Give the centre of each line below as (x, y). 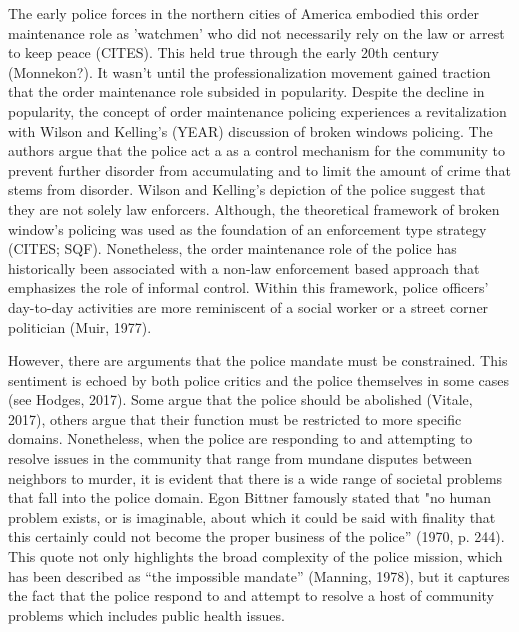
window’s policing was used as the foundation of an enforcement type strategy (247, 228)
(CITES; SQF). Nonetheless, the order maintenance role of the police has (232, 248)
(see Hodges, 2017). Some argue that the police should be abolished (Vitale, (240, 399)
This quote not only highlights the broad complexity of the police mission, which (255, 556)
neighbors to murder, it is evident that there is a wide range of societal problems (255, 477)
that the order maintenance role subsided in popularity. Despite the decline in (246, 91)
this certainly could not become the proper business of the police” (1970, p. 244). (256, 536)
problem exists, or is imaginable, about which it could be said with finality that (252, 516)
